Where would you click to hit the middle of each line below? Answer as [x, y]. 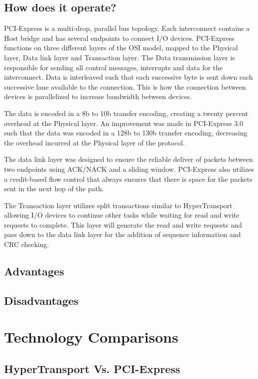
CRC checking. [27, 244]
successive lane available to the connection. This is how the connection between [125, 86]
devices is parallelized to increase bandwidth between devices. [98, 96]
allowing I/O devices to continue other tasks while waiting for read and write [122, 215]
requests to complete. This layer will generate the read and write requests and [123, 224]
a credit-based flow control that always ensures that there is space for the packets [128, 179]
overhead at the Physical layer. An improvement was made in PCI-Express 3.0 [124, 123]
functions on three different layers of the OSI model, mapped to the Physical [121, 48]
